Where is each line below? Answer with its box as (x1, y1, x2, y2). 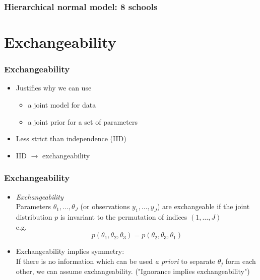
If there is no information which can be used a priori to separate (16, 255, 216, 266)
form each (225, 255, 256, 266)
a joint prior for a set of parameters (28, 116, 138, 127)
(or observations (80, 201, 130, 212)
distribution (16, 212, 52, 222)
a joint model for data (28, 100, 96, 110)
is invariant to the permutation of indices (60, 212, 187, 222)
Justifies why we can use (16, 82, 92, 93)
